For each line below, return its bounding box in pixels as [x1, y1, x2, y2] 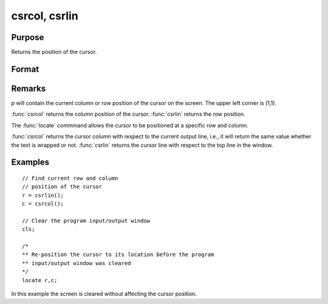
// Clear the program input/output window [22, 217, 151, 224]
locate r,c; [22, 277, 58, 283]
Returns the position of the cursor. [11, 49, 97, 56]
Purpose [11, 32, 44, 42]
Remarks [11, 83, 46, 93]
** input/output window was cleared [22, 260, 131, 266]
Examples [11, 157, 50, 167]
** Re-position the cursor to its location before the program [22, 251, 214, 258]
